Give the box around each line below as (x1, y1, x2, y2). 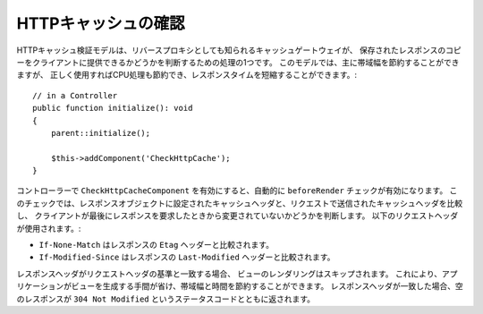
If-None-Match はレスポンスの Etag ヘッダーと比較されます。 (38, 240, 275, 250)
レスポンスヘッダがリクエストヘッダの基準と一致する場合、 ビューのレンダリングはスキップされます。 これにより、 (16, 268, 443, 279)
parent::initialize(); (50, 128, 151, 138)
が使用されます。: (16, 223, 81, 233)
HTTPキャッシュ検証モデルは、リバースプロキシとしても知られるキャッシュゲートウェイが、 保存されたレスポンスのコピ (16, 45, 462, 55)
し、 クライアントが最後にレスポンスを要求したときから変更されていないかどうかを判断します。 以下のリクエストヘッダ (16, 210, 459, 221)
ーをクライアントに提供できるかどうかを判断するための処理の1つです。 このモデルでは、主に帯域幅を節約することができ (16, 56, 460, 67)
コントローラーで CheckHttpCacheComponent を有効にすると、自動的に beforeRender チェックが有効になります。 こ (16, 185, 458, 196)
